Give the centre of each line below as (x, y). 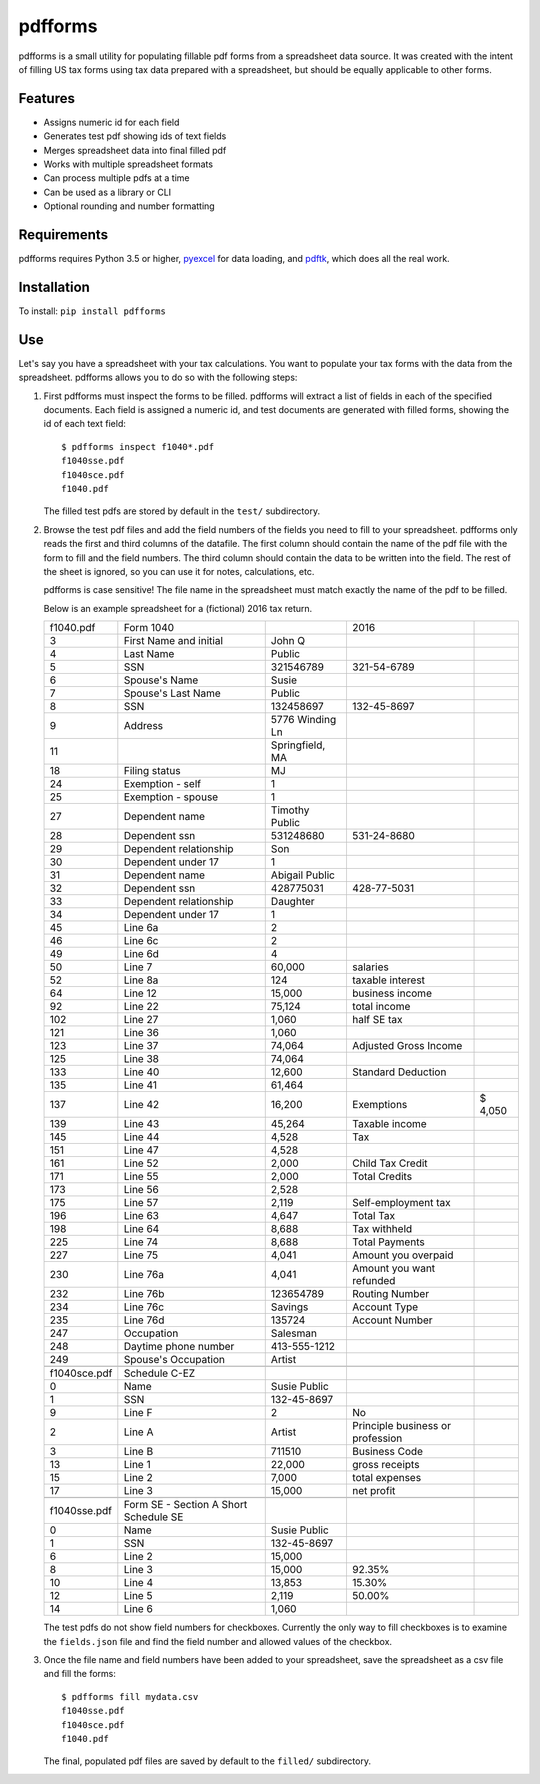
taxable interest (388, 980)
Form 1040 (149, 628)
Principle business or (401, 1426)
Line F (138, 1413)
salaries (370, 967)
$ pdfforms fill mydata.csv (130, 1696)
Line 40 (141, 1072)
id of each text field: (85, 424)
